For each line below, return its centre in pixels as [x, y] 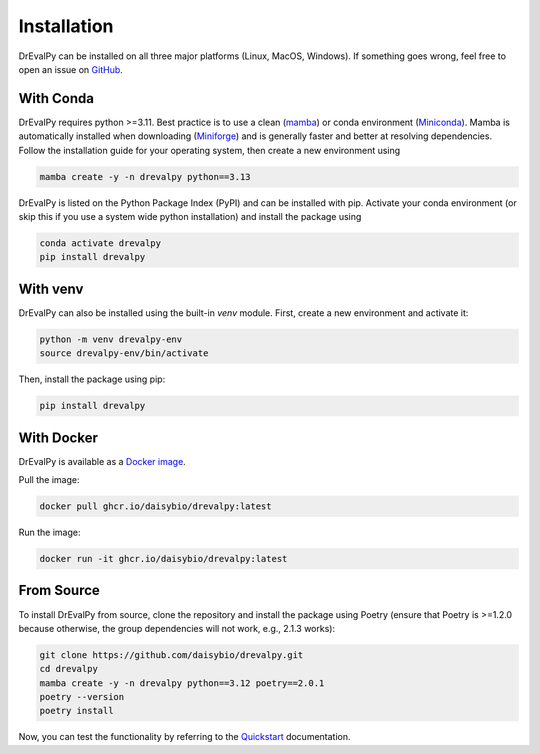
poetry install [76, 711]
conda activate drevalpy [100, 243]
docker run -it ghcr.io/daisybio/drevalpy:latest [163, 559]
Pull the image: [49, 480]
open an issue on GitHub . [71, 69]
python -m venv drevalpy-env [111, 339]
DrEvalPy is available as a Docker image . [102, 461]
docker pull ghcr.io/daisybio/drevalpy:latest [155, 506]
